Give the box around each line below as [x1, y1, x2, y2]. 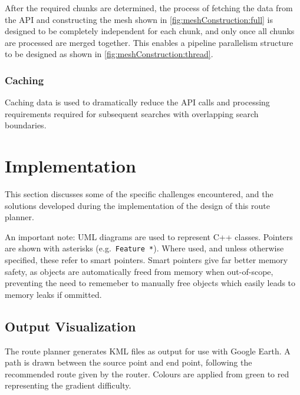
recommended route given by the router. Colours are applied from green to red [5, 367, 289, 380]
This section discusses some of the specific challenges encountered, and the [5, 188, 273, 200]
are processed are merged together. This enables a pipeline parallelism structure [5, 36, 294, 48]
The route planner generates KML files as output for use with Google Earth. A [5, 344, 291, 357]
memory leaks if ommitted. [5, 288, 102, 300]
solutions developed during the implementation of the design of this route [5, 199, 270, 211]
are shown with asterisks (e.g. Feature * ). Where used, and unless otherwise [5, 242, 284, 254]
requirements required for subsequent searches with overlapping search [5, 107, 259, 120]
